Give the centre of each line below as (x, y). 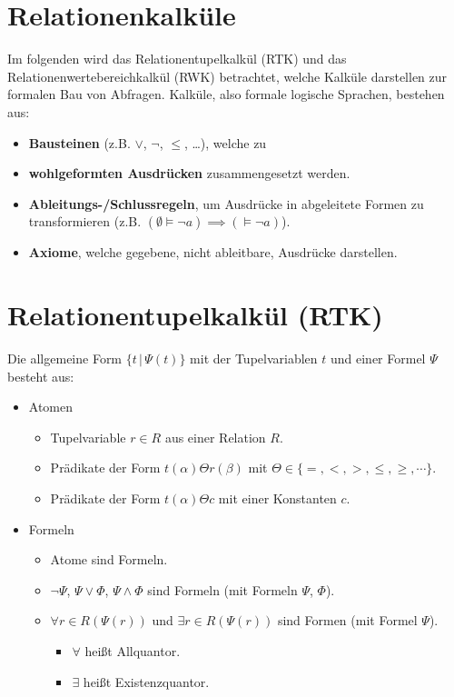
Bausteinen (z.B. (79, 142)
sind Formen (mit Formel (347, 620)
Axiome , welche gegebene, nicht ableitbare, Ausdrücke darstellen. (213, 252)
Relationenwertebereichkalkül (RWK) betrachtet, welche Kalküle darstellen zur (227, 76)
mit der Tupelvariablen (254, 358)
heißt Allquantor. (133, 650)
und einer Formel (378, 358)
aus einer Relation (215, 437)
